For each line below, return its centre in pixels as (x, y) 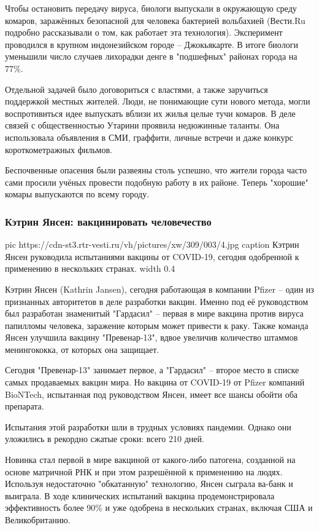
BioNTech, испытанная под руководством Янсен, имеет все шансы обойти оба (151, 394)
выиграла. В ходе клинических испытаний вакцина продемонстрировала (140, 495)
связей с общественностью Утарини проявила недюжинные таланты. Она (142, 125)
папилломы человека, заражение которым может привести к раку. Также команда (157, 325)
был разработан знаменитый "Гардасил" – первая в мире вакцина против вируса (154, 313)
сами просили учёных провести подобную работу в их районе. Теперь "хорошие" (157, 182)
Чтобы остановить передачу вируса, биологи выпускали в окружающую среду (151, 8)
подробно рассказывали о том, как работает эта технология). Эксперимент (144, 32)
